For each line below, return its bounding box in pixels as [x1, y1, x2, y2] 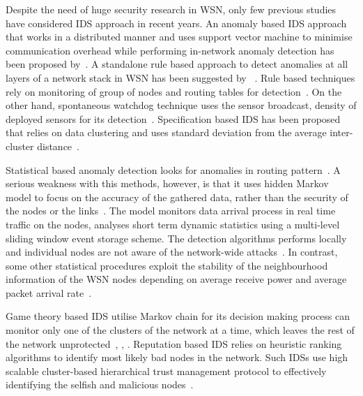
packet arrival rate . [6, 285, 92, 300]
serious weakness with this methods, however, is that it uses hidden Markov [6, 176, 329, 191]
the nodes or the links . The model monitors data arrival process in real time [6, 203, 336, 218]
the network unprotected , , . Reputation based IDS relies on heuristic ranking [6, 336, 342, 351]
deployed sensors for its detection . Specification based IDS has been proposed [6, 111, 341, 126]
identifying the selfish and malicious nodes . [6, 377, 194, 392]
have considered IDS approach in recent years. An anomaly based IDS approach [6, 15, 347, 30]
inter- [330, 125, 353, 140]
